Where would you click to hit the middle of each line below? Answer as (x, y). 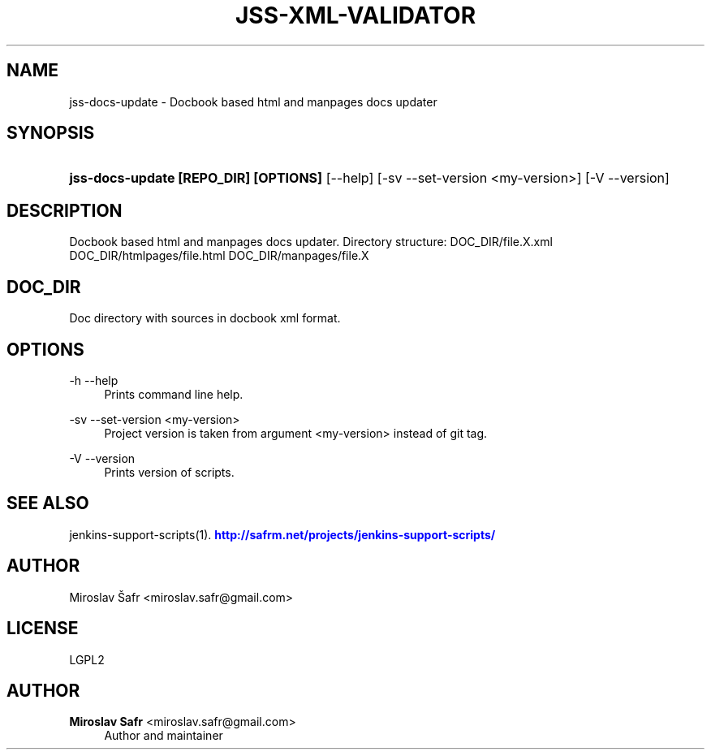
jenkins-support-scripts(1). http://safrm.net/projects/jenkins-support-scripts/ (282, 534)
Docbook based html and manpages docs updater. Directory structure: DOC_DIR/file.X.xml (311, 242)
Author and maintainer (164, 736)
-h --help (94, 380)
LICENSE (43, 629)
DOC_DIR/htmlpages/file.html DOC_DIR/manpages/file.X (219, 256)
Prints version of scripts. (169, 472)
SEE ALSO (48, 503)
